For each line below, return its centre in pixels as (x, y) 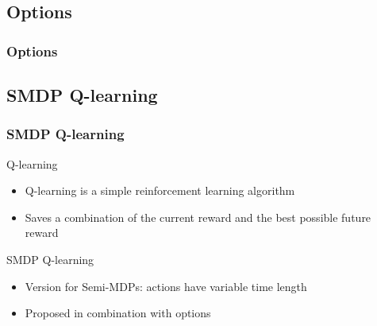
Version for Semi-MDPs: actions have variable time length (166, 286)
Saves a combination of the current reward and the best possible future (198, 217)
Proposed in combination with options (118, 313)
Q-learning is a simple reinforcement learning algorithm (160, 190)
